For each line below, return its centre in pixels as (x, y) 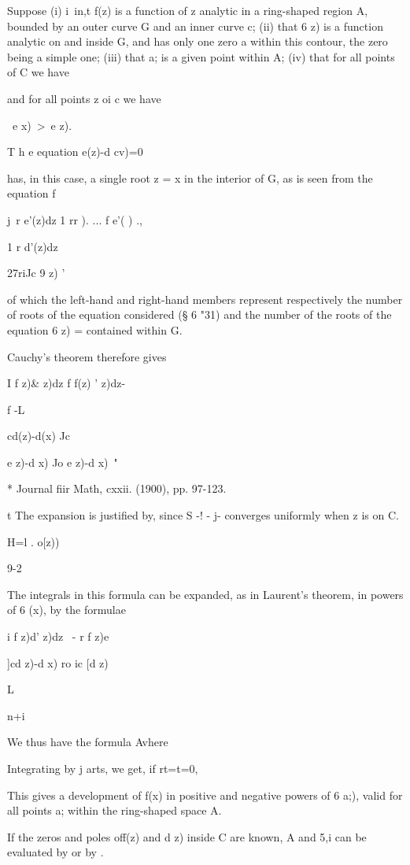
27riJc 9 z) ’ (36, 273)
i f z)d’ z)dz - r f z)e (58, 636)
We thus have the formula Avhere (88, 742)
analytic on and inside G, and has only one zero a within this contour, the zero (198, 41)
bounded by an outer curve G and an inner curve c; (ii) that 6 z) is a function (195, 26)
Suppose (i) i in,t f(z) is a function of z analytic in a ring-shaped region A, (188, 10)
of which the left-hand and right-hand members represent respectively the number (205, 299)
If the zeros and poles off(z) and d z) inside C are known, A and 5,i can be (187, 836)
